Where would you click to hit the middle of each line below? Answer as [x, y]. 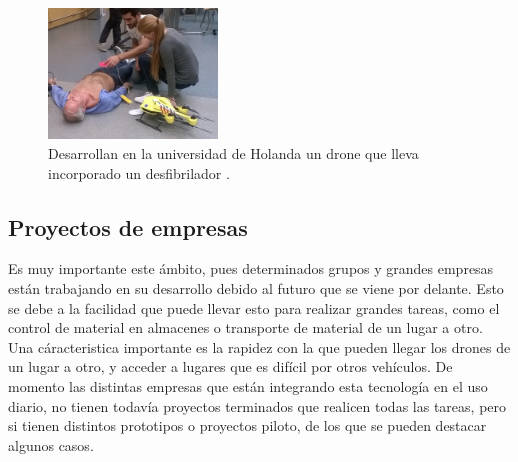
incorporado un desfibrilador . [139, 172]
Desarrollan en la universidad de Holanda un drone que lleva [233, 152]
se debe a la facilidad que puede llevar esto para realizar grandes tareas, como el [254, 307]
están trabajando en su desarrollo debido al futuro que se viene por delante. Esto [256, 287]
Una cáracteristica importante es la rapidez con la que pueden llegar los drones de [259, 346]
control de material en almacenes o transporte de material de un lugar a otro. [245, 327]
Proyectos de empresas [128, 226]
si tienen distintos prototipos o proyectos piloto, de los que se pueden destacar [247, 425]
